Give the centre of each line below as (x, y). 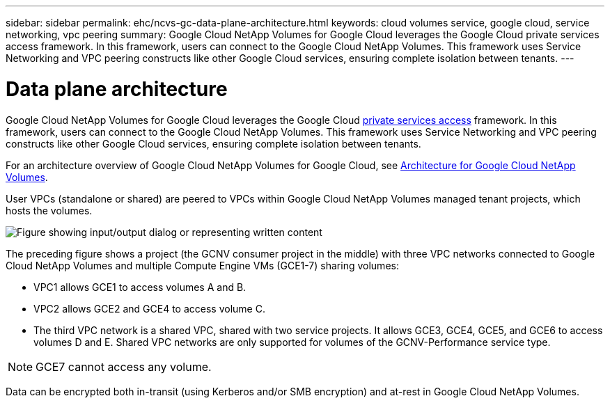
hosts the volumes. (49, 210)
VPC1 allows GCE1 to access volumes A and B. (140, 287)
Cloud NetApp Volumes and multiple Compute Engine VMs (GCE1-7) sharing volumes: (202, 265)
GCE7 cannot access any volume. (124, 366)
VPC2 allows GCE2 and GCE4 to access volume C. (149, 308)
